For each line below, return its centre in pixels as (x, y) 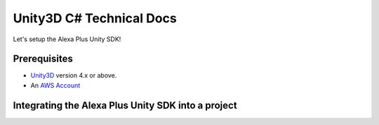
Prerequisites (43, 59)
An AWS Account (55, 85)
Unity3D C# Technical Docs (95, 18)
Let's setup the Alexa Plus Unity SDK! (67, 39)
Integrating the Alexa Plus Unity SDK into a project (125, 105)
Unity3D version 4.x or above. (74, 75)
